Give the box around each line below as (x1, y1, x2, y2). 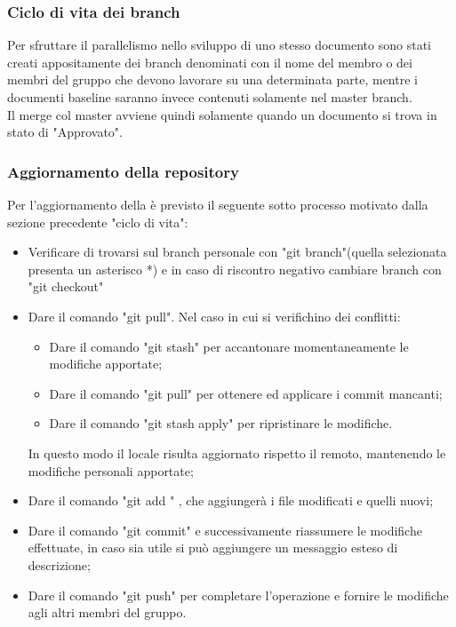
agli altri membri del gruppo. (28, 603, 187, 622)
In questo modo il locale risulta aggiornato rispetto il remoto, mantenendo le (28, 443, 446, 462)
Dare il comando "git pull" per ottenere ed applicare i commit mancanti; (49, 384, 443, 402)
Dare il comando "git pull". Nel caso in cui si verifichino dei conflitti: (28, 306, 401, 325)
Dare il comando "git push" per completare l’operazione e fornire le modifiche (28, 585, 449, 604)
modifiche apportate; (49, 354, 163, 373)
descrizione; (28, 555, 91, 574)
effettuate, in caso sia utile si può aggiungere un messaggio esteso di (28, 538, 398, 557)
